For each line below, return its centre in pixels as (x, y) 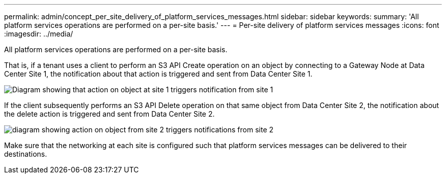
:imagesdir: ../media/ (39, 34)
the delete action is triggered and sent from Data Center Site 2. (109, 114)
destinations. (26, 154)
